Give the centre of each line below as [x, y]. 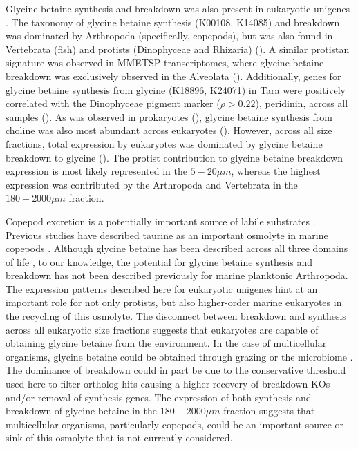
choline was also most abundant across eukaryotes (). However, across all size [169, 130]
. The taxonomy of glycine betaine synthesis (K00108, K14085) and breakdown [173, 22]
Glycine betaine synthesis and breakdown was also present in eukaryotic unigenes [178, 8]
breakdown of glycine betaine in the [82, 411]
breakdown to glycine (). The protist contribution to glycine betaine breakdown [174, 157]
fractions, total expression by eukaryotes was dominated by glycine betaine [164, 143]
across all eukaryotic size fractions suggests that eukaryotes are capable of [162, 329]
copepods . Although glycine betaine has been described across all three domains [177, 248]
